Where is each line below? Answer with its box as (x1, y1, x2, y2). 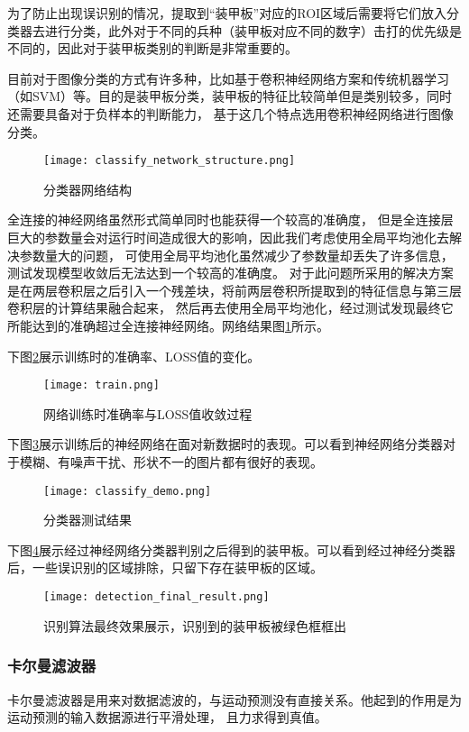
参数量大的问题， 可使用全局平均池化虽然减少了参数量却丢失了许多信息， (19, 245, 454, 264)
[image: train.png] (43, 379, 160, 392)
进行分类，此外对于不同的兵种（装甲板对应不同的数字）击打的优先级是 (44, 21, 462, 40)
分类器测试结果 (43, 510, 132, 529)
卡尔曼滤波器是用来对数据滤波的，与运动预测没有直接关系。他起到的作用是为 (7, 690, 462, 709)
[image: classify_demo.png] (43, 484, 212, 498)
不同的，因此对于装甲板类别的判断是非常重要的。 (7, 39, 298, 58)
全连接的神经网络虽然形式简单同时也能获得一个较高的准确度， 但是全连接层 (7, 210, 454, 229)
